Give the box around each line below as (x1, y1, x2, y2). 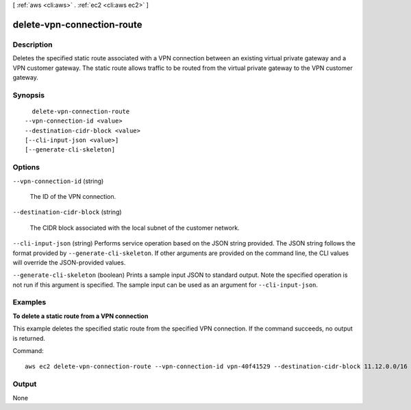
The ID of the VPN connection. (29, 192, 116, 200)
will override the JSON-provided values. (12, 258, 126, 267)
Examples (12, 298, 47, 307)
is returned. (12, 334, 46, 342)
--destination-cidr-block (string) (12, 208, 123, 216)
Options (12, 162, 40, 172)
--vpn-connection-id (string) (12, 177, 104, 185)
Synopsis (12, 90, 45, 99)
